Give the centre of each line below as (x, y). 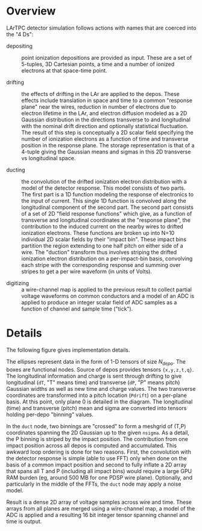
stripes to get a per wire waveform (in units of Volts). (87, 271)
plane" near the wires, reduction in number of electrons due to (99, 106)
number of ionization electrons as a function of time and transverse (105, 139)
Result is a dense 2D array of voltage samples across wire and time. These (99, 502)
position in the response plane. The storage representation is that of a (108, 145)
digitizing (17, 283)
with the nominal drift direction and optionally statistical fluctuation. (105, 126)
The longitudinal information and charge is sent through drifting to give (94, 376)
